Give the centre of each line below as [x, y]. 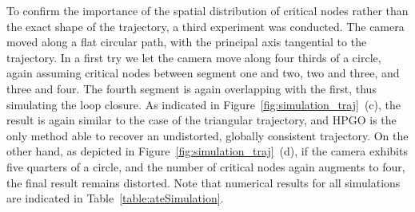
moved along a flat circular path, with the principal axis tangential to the [187, 42]
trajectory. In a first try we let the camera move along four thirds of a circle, [194, 57]
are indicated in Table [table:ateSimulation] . [115, 198]
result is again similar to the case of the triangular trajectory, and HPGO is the [202, 120]
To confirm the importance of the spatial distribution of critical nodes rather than [207, 10]
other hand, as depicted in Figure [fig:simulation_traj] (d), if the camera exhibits [207, 151]
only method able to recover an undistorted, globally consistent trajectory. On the [207, 135]
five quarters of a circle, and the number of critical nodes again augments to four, [206, 166]
